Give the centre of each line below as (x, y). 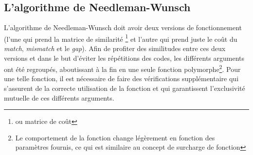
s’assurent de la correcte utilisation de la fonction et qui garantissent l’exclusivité (125, 88)
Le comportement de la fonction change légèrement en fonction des (115, 137)
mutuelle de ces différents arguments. (59, 97)
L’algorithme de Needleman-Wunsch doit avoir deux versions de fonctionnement (123, 27)
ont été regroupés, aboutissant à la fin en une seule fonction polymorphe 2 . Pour (122, 68)
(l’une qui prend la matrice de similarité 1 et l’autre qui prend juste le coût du (121, 38)
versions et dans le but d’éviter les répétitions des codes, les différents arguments (124, 58)
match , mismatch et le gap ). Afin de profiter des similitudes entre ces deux (115, 48)
